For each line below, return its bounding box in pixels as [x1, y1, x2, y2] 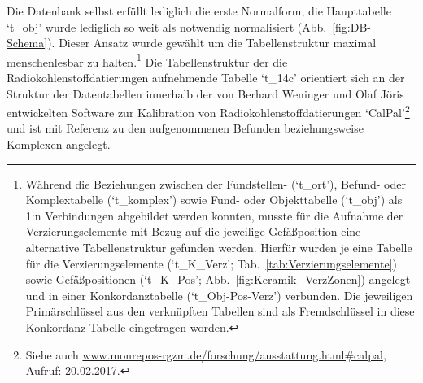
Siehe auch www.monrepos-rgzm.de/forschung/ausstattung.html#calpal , [25, 346, 386, 363]
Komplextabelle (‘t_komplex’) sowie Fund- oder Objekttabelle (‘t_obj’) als [25, 191, 403, 208]
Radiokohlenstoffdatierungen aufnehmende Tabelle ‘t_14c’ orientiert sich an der [7, 69, 405, 86]
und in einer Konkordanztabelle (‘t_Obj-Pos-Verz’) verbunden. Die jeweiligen [25, 286, 413, 303]
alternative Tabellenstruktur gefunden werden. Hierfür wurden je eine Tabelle [25, 239, 412, 256]
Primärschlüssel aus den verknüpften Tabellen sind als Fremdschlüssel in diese [25, 302, 415, 320]
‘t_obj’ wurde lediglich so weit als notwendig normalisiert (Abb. [7, 18, 327, 35]
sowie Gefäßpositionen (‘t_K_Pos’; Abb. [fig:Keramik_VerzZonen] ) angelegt [25, 271, 411, 288]
